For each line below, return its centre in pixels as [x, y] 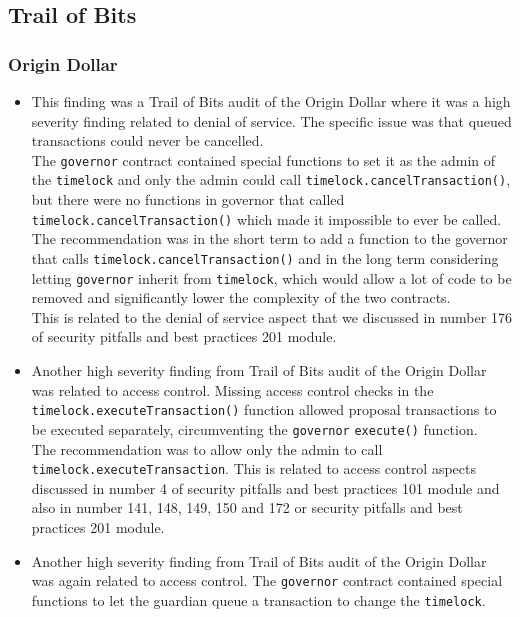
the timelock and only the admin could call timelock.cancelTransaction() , [271, 179]
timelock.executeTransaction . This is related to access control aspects [254, 468]
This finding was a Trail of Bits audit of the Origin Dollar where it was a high [271, 101]
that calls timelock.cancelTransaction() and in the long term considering [265, 257]
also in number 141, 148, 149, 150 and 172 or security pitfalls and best [247, 507]
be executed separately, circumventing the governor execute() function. [254, 428]
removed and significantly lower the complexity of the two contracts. [241, 297]
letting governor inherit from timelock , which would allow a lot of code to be [271, 277]
